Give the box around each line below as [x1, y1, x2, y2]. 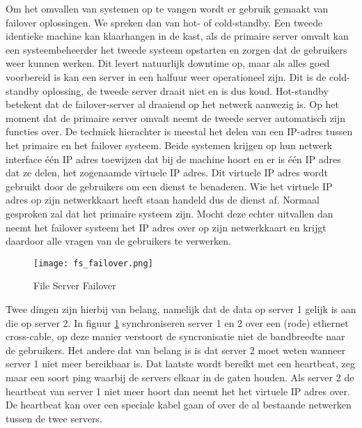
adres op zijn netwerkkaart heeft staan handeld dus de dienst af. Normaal [6, 192, 320, 207]
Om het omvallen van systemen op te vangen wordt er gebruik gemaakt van [6, 1, 329, 15]
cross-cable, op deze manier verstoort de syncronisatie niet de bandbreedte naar [6, 329, 345, 344]
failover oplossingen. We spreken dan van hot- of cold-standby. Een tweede [6, 15, 323, 29]
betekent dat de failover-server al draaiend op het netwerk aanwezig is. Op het [6, 97, 340, 112]
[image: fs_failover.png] [33, 258, 153, 268]
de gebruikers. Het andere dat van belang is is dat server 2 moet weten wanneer [6, 342, 346, 357]
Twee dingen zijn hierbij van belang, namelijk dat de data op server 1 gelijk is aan [6, 301, 356, 316]
